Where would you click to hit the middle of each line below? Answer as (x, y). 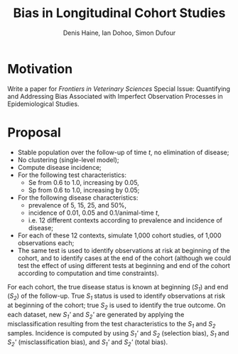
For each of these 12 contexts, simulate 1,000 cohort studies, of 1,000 (119, 235)
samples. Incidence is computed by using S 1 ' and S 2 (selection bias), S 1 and (118, 334)
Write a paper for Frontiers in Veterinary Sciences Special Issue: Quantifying (119, 88)
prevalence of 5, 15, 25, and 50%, (77, 205)
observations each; (46, 242)
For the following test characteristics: (72, 175)
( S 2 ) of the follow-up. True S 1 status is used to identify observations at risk (117, 297)
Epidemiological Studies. (43, 104)
